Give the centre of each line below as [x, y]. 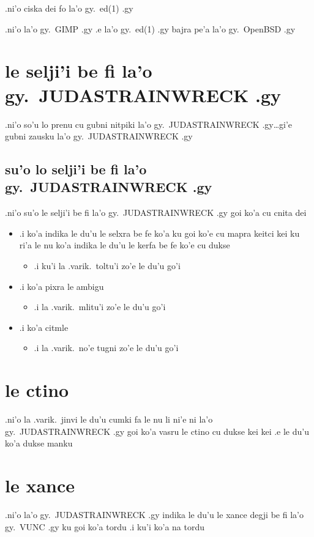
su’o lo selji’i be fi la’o [76, 169]
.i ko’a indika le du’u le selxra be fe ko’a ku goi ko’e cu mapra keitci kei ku [159, 233]
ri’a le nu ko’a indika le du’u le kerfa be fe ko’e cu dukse [125, 245]
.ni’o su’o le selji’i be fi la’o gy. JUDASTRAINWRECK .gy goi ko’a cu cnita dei [156, 213]
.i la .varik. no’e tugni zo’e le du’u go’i [106, 348]
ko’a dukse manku [39, 443]
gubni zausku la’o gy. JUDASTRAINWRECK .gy [99, 136]
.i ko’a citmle [44, 327]
